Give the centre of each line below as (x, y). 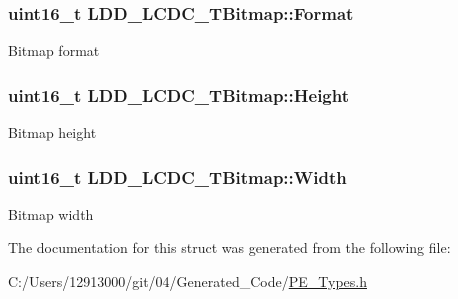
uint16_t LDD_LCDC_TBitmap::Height (178, 94)
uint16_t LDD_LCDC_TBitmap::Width (177, 176)
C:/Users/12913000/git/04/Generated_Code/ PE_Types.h (187, 281)
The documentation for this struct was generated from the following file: (229, 247)
